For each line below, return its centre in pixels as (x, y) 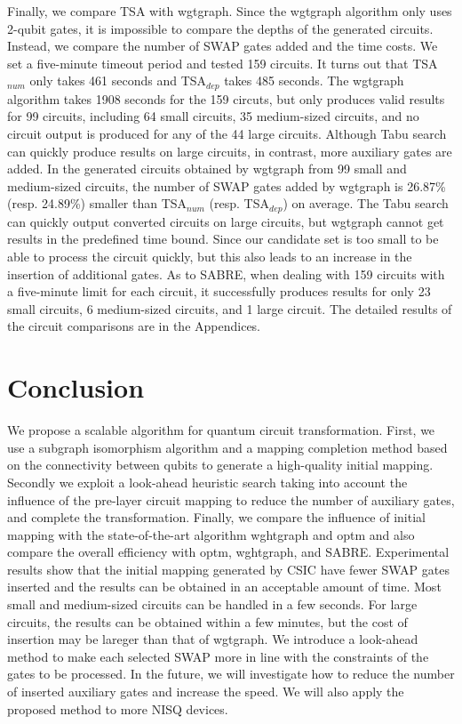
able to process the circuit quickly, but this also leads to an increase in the (210, 257)
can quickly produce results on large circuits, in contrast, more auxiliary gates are (230, 151)
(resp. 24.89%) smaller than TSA (97, 203)
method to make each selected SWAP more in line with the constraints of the (218, 656)
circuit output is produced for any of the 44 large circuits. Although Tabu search (227, 134)
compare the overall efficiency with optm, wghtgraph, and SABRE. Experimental (228, 552)
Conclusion (76, 387)
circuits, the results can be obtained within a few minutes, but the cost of (207, 621)
